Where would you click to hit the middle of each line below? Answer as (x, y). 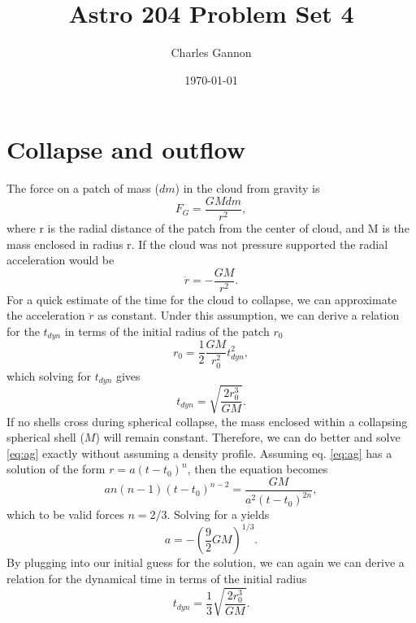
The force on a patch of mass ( (83, 188)
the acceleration (46, 315)
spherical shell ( (45, 437)
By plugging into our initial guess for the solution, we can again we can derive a (206, 562)
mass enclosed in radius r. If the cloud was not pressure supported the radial (197, 244)
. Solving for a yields (218, 514)
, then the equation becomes (258, 469)
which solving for (49, 375)
